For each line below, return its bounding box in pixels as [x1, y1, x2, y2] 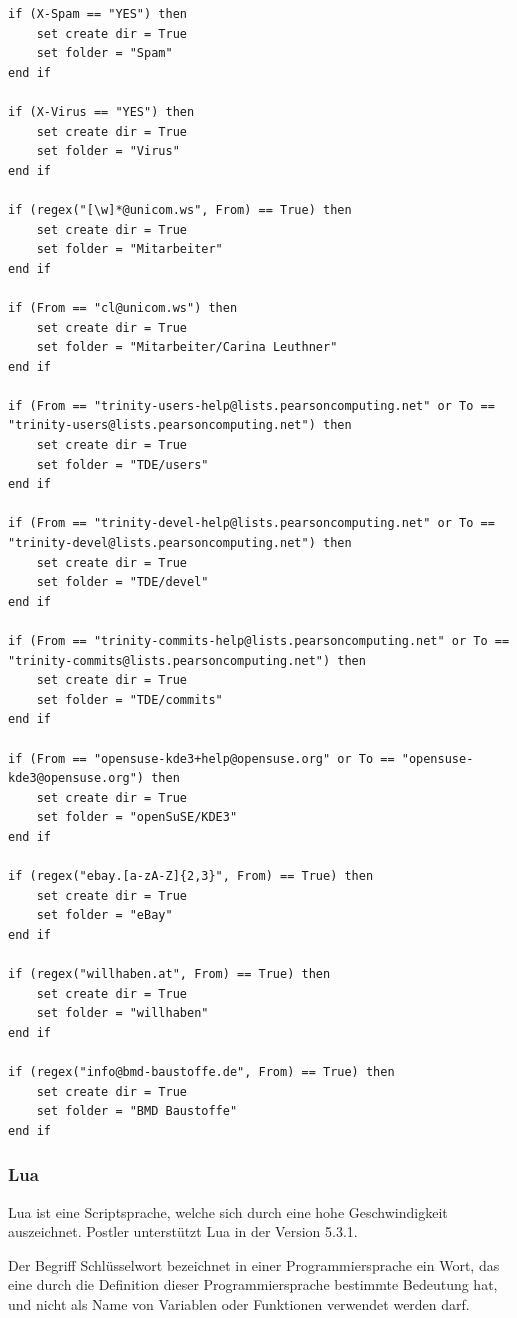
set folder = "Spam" [36, 46, 173, 61]
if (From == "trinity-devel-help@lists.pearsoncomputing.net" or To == [8, 516, 495, 531]
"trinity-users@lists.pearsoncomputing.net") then [8, 418, 352, 433]
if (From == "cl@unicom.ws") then [8, 300, 238, 315]
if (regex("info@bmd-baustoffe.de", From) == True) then [8, 1065, 395, 1080]
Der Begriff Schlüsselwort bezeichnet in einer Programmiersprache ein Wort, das [8, 1254, 500, 1275]
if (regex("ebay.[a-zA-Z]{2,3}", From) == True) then [8, 869, 374, 884]
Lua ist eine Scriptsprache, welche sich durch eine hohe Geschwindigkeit [8, 1201, 448, 1222]
